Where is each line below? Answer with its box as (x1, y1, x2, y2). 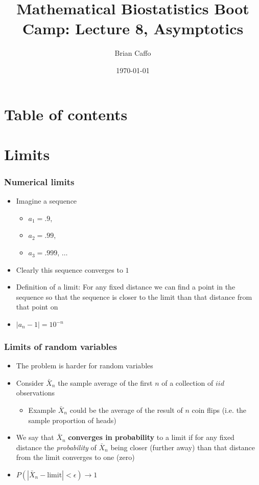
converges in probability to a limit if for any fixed (68, 432, 234, 443)
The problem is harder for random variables (16, 360, 153, 371)
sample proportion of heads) (28, 414, 116, 425)
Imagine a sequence (16, 195, 77, 206)
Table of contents (4, 103, 128, 124)
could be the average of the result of (69, 405, 183, 415)
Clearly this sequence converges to (16, 264, 123, 275)
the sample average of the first (58, 377, 153, 388)
